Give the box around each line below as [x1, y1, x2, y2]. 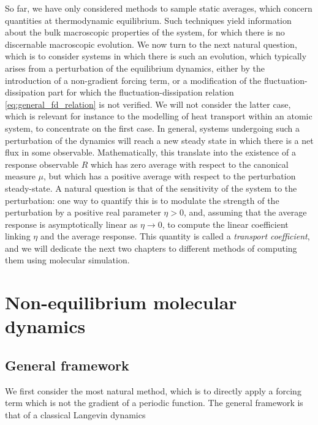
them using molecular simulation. [5, 254, 130, 266]
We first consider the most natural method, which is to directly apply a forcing [5, 384, 301, 397]
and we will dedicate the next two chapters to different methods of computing [5, 241, 297, 254]
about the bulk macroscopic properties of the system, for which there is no [5, 26, 285, 39]
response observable [5, 157, 79, 170]
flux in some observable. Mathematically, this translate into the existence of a [5, 146, 296, 159]
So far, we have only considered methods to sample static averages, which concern [5, 2, 312, 14]
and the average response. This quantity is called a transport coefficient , [40, 230, 310, 243]
